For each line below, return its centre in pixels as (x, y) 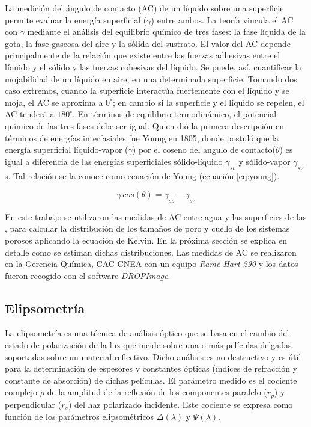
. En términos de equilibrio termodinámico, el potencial (174, 114)
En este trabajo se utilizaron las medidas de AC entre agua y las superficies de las (156, 216)
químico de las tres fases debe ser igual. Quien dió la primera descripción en (144, 125)
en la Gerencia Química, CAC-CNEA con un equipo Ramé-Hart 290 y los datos (152, 264)
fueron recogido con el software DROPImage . (88, 275)
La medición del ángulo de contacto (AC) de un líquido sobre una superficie (144, 8)
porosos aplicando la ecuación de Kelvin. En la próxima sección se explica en (146, 240)
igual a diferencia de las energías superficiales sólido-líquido (114, 161)
